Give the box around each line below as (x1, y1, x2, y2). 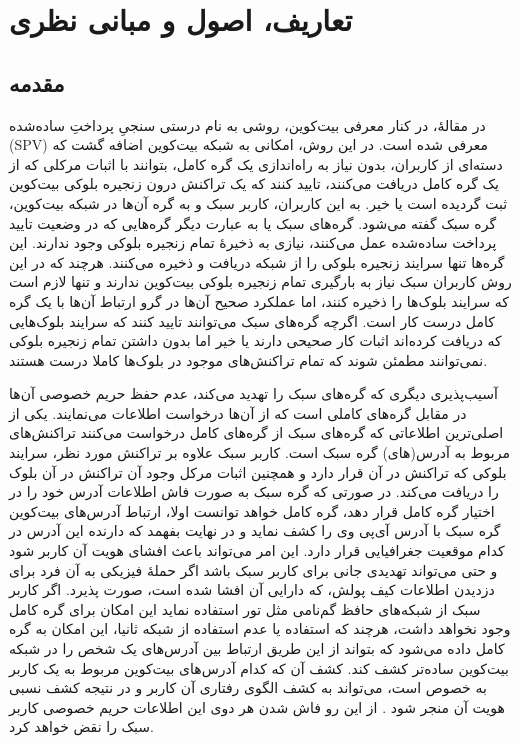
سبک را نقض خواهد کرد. (9, 716, 154, 737)
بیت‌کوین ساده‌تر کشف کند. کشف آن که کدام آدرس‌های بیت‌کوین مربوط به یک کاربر (9, 657, 509, 678)
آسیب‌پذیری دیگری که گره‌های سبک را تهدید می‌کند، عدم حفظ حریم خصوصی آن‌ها (9, 383, 498, 404)
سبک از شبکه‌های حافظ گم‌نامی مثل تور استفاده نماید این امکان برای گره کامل (9, 598, 481, 619)
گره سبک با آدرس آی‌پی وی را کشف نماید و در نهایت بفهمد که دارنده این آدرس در (9, 520, 501, 541)
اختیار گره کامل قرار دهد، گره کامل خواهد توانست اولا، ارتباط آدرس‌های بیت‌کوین (9, 500, 495, 521)
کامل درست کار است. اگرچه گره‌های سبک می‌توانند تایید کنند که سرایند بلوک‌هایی (9, 310, 495, 331)
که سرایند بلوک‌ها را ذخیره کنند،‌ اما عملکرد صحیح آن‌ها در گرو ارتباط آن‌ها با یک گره (9, 290, 510, 311)
